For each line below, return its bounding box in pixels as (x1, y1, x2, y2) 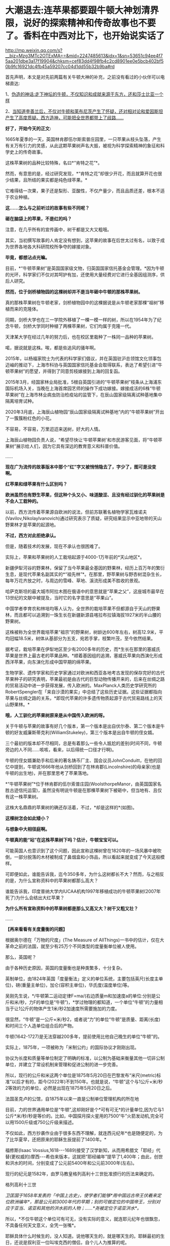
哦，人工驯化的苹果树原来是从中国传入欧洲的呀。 (5, 712, 107, 718)
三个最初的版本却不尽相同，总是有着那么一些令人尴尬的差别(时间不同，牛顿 (5, 740, 162, 746)
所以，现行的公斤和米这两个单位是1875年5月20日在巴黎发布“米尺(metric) (5, 1072, 157, 1078)
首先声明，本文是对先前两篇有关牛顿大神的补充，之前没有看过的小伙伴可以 (5, 74, 160, 80)
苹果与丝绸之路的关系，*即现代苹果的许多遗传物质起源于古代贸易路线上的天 (5, 695, 163, 701)
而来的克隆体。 (9, 306, 41, 312)
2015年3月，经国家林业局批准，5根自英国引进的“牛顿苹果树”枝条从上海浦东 (5, 379, 162, 385)
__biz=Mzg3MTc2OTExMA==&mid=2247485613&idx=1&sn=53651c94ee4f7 (5, 52, 163, 58)
